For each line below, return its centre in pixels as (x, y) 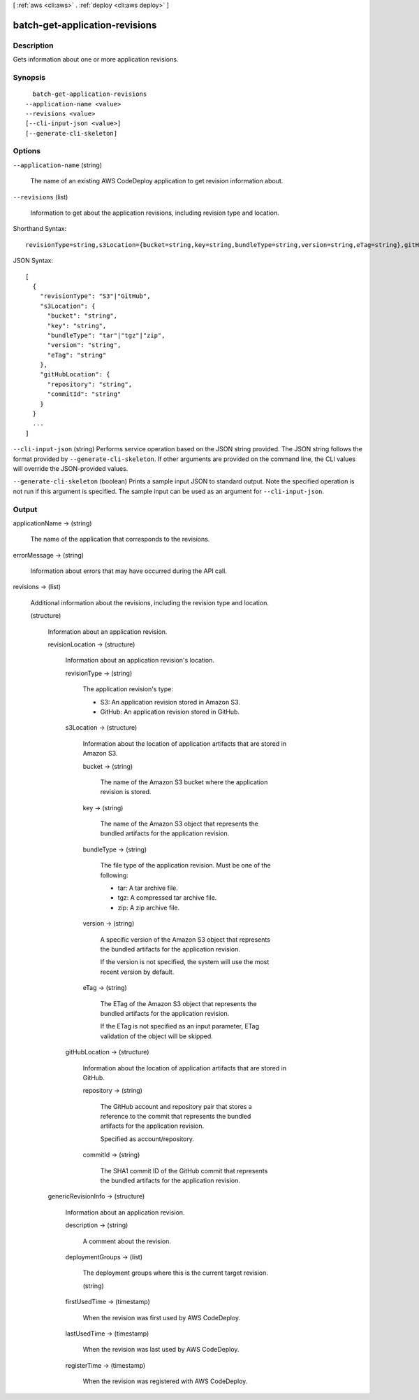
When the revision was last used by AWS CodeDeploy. (161, 1350)
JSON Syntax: (33, 261)
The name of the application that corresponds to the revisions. (120, 539)
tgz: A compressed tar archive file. (167, 898)
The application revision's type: (128, 689)
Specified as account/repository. (147, 1139)
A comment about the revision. (127, 1241)
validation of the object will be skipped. (156, 1036)
